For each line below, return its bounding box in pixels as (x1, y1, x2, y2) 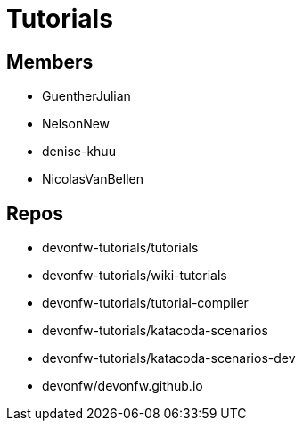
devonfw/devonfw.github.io (42, 378, 203, 394)
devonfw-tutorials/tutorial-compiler (42, 295, 249, 311)
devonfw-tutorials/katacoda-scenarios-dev (42, 350, 296, 366)
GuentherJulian (42, 88, 131, 104)
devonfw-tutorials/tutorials (42, 240, 199, 256)
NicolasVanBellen (42, 171, 143, 187)
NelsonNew (42, 116, 111, 132)
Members (6, 50, 94, 73)
